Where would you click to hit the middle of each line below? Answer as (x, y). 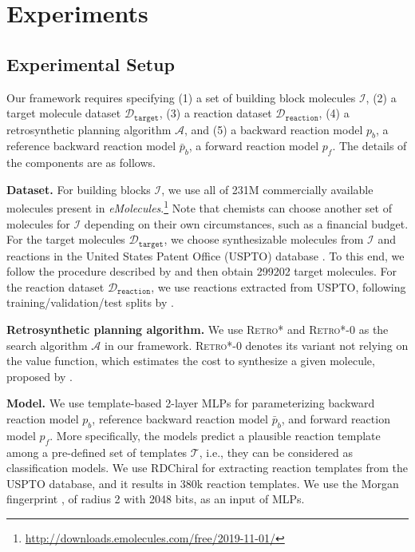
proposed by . (40, 376)
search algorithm (47, 345)
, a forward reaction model (254, 146)
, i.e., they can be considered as (276, 452)
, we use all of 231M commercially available (267, 189)
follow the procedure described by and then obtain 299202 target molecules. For (202, 271)
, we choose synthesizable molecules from (264, 239)
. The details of (370, 146)
